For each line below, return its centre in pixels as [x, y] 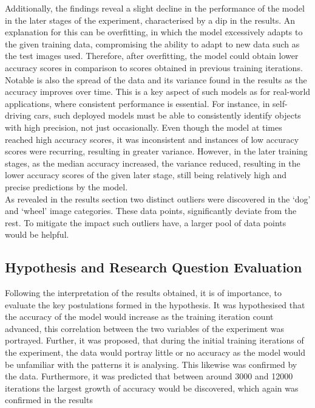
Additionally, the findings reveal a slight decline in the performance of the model [155, 8]
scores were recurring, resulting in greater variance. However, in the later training [156, 151]
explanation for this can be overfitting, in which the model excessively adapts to [154, 32]
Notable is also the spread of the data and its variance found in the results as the [156, 79]
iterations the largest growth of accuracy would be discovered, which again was [152, 388]
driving [18, 115]
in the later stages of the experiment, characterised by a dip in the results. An [150, 20]
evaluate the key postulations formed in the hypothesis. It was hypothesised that [155, 304]
